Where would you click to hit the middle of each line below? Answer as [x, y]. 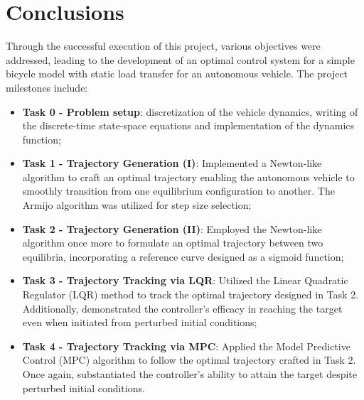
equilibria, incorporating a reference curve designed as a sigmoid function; [183, 256]
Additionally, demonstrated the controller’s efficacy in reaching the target [182, 308]
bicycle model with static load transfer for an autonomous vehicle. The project [177, 74]
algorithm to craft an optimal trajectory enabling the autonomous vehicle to [188, 177]
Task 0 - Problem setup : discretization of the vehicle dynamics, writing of [190, 111]
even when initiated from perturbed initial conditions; [140, 322]
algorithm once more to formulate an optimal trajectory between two [173, 243]
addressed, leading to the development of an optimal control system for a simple [180, 59]
